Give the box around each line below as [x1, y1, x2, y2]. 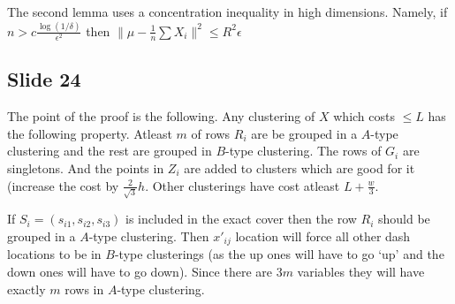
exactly [7, 279, 46, 298]
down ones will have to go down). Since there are [7, 262, 272, 280]
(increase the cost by [7, 176, 119, 194]
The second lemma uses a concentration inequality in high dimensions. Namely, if [7, 3, 448, 20]
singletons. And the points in [7, 159, 164, 178]
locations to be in [7, 245, 102, 263]
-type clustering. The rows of [225, 141, 382, 160]
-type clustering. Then [88, 226, 209, 245]
